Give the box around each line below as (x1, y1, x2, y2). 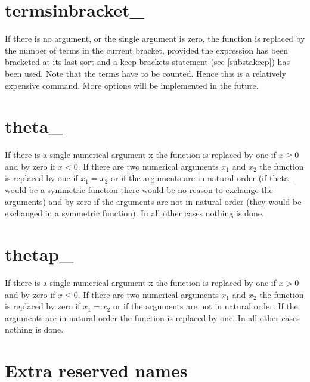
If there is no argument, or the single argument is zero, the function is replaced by (5, 32, 305, 45)
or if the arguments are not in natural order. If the (113, 300, 298, 312)
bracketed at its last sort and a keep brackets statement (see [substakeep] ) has (5, 55, 290, 68)
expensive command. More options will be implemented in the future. (5, 79, 259, 91)
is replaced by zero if (5, 300, 80, 312)
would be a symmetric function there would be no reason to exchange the (5, 184, 273, 195)
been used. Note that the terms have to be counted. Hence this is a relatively (5, 67, 287, 79)
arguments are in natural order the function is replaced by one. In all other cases (5, 311, 300, 324)
